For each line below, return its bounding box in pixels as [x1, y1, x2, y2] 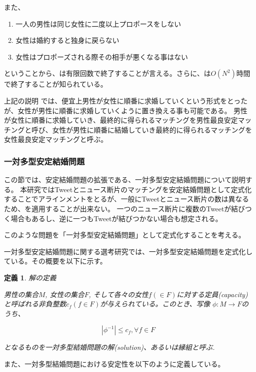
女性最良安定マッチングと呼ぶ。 [4, 134, 108, 144]
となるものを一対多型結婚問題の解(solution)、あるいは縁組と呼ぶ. [4, 342, 215, 352]
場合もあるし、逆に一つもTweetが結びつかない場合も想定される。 [10, 213, 222, 223]
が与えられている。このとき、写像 [100, 299, 210, 309]
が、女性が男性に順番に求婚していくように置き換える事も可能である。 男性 [4, 105, 248, 115]
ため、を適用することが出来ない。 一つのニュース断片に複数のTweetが [4, 203, 231, 213]
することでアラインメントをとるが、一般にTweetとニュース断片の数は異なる [4, 194, 249, 204]
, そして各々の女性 [88, 289, 148, 299]
